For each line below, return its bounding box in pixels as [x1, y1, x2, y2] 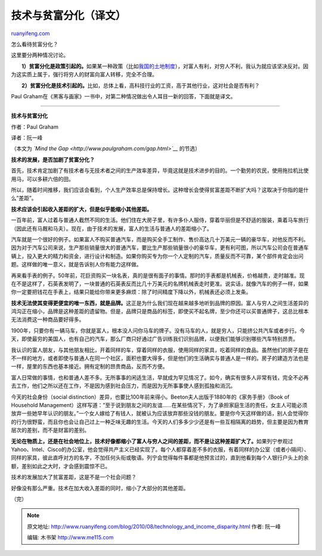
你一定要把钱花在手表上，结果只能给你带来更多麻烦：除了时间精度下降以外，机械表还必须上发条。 [11, 288, 252, 296]
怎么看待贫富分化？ [11, 41, 58, 48]
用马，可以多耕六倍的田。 [11, 175, 74, 182]
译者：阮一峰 [11, 134, 43, 141]
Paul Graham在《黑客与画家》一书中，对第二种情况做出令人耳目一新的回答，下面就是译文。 [11, 92, 236, 100]
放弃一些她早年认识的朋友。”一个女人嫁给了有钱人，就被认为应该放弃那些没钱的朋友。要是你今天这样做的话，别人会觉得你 [11, 410, 309, 417]
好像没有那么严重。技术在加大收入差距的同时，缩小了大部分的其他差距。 [11, 484, 189, 492]
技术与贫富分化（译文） [11, 9, 126, 22]
